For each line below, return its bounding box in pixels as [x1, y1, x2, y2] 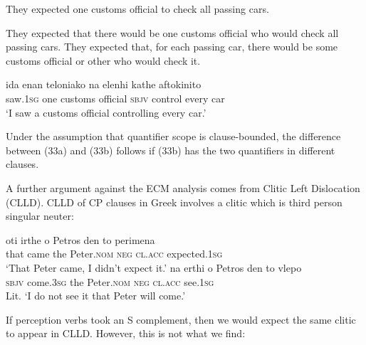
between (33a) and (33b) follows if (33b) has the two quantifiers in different [6, 142, 335, 157]
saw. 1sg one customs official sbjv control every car [6, 90, 225, 105]
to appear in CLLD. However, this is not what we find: [6, 326, 246, 341]
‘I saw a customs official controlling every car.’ [6, 105, 206, 120]
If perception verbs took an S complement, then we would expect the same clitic [6, 312, 356, 327]
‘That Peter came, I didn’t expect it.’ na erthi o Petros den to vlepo [6, 260, 302, 275]
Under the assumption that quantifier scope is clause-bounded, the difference [6, 129, 341, 144]
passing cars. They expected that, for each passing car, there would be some [6, 39, 338, 54]
